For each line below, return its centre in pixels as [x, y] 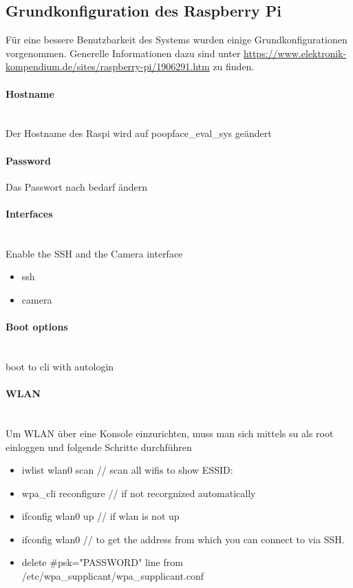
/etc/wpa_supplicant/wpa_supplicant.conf [113, 576]
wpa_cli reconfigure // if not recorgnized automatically [139, 493]
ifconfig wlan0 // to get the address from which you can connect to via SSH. [183, 539]
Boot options [37, 327]
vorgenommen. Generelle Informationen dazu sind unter [123, 53]
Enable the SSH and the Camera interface [94, 253]
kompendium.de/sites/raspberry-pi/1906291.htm [108, 66]
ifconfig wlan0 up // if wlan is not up [100, 516]
